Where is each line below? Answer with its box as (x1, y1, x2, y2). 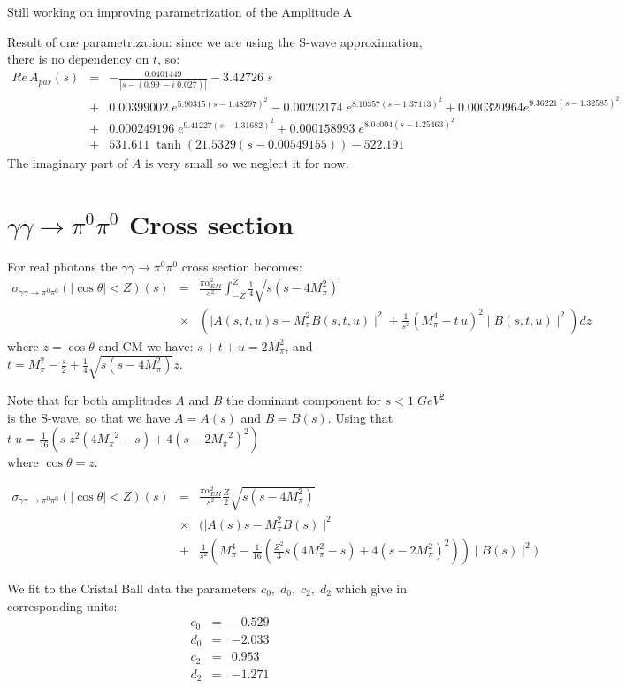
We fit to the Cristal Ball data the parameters (7, 579, 257, 598)
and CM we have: (98, 336, 194, 355)
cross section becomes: (181, 256, 302, 275)
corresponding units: (7, 596, 118, 615)
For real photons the (7, 256, 118, 275)
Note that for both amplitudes (7, 391, 172, 409)
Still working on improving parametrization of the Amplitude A (7, 3, 353, 20)
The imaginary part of (7, 153, 128, 172)
